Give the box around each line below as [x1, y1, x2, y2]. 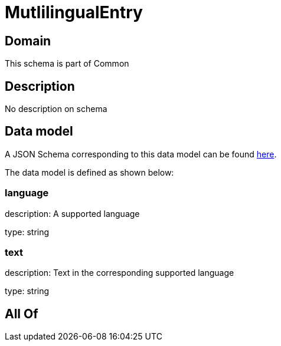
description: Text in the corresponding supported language [5, 268, 234, 278]
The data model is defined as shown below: [5, 167, 174, 177]
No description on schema [5, 104, 107, 114]
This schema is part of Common [5, 58, 129, 69]
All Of [5, 306, 38, 321]
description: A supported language [5, 208, 140, 219]
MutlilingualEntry [5, 2, 143, 22]
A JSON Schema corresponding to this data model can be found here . [5, 149, 277, 159]
